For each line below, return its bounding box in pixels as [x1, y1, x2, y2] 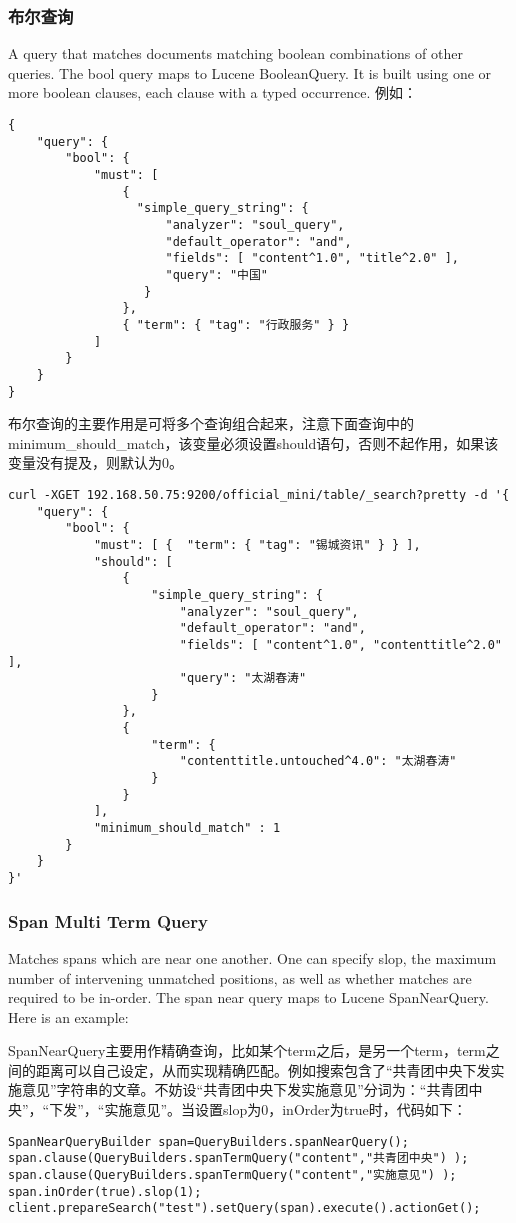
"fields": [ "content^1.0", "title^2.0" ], [165, 251, 460, 266]
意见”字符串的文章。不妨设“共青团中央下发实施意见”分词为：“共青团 [21, 1079, 469, 1100]
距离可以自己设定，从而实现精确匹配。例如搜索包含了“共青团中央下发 [35, 1059, 491, 1080]
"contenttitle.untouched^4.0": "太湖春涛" [179, 754, 457, 769]
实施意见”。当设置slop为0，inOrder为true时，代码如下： [104, 1099, 467, 1120]
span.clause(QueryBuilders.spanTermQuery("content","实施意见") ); [8, 1167, 457, 1182]
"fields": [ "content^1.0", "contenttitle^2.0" [179, 637, 502, 652]
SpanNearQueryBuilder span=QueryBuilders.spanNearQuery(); [8, 1134, 409, 1149]
